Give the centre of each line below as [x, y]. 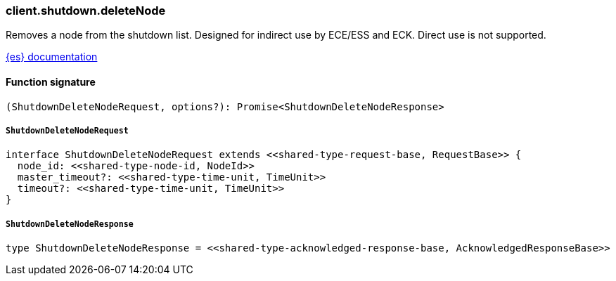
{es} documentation [52, 57]
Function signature [51, 81]
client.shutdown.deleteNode [86, 11]
